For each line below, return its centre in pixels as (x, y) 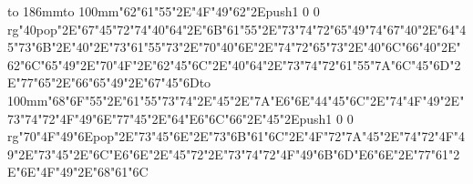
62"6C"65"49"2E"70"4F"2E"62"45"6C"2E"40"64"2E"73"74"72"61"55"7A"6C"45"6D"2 (234, 64)
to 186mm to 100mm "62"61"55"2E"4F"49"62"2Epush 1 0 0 (164, 11)
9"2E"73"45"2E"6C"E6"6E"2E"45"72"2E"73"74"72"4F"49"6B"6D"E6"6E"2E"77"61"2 (234, 153)
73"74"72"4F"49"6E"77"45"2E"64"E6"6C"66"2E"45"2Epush (167, 118)
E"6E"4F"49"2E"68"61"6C (78, 172)
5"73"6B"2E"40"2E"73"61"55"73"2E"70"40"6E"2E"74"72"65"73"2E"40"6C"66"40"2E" (234, 47)
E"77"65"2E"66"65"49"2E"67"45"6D (103, 82)
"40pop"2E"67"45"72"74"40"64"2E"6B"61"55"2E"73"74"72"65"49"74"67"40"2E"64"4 (242, 29)
